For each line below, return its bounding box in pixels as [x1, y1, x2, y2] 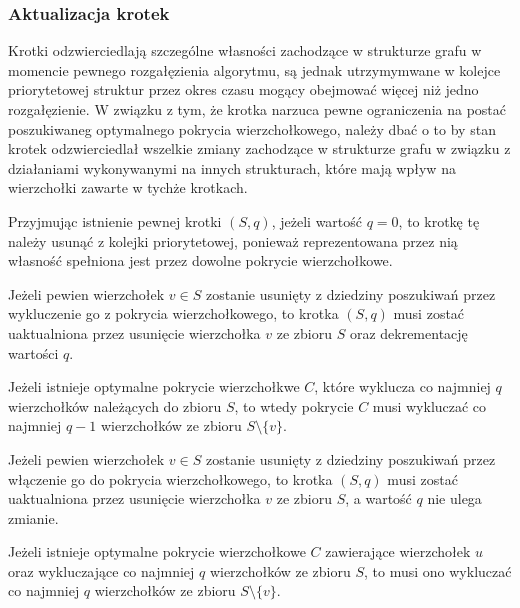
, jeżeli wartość [271, 210, 363, 231]
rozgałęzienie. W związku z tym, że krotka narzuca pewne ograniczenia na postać [8, 99, 506, 119]
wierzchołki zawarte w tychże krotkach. [8, 177, 248, 198]
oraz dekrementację [349, 322, 468, 343]
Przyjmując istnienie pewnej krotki [8, 210, 222, 231]
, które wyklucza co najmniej [314, 376, 491, 397]
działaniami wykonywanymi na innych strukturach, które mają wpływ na [8, 157, 456, 178]
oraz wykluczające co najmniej [8, 560, 195, 581]
